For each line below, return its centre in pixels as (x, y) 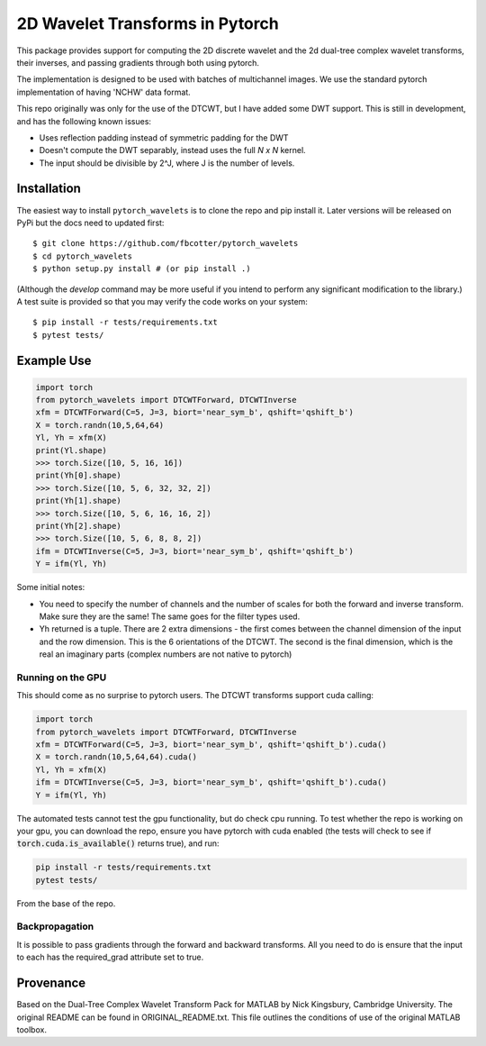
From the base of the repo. (66, 903)
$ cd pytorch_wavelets (83, 256)
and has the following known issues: (84, 121)
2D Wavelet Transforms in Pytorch (148, 23)
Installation (49, 189)
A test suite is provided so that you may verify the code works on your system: (162, 301)
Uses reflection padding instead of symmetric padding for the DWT (164, 137)
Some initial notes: (51, 587)
